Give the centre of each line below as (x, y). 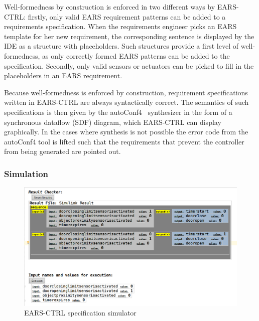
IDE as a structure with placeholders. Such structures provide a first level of (121, 46)
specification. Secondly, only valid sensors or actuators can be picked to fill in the (129, 65)
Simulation (26, 173)
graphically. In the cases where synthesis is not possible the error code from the (126, 132)
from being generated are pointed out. (62, 151)
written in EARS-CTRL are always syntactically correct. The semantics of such (126, 102)
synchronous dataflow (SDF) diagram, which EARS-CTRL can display (113, 122)
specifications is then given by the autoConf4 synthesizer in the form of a (118, 112)
